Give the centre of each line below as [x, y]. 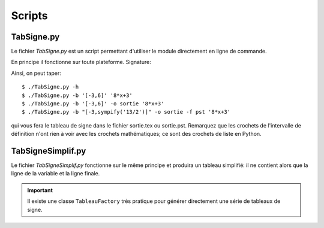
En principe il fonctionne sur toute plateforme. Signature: [81, 62]
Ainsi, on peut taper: [36, 73]
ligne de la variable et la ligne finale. [55, 174]
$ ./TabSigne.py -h [50, 87]
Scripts [29, 16]
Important [40, 190]
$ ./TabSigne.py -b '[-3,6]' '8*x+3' [77, 95]
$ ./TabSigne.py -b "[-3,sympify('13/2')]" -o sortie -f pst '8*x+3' [126, 112]
